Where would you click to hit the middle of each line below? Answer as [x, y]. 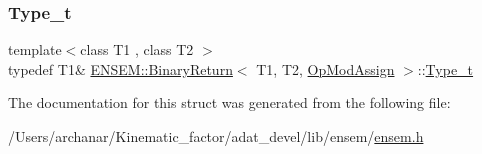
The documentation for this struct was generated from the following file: [229, 102]
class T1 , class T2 [137, 49]
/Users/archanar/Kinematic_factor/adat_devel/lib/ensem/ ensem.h [216, 136]
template [35, 49]
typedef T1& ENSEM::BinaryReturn [120, 68]
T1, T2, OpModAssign [325, 68]
